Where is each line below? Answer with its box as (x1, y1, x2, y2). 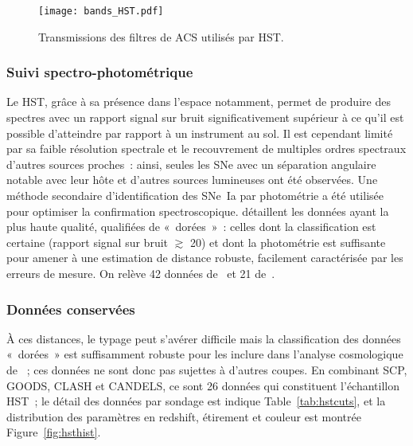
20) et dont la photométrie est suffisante (189, 233, 386, 250)
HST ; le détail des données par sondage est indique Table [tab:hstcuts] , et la (6, 393, 386, 409)
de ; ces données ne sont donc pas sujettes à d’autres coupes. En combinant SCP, (6, 362, 407, 378)
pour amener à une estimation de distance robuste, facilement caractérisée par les (6, 249, 403, 266)
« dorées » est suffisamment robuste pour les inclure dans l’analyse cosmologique (6, 346, 403, 362)
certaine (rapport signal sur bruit (6, 233, 168, 250)
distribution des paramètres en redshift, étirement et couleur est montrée (6, 408, 361, 424)
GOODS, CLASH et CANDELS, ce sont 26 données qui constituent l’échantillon (6, 377, 400, 393)
